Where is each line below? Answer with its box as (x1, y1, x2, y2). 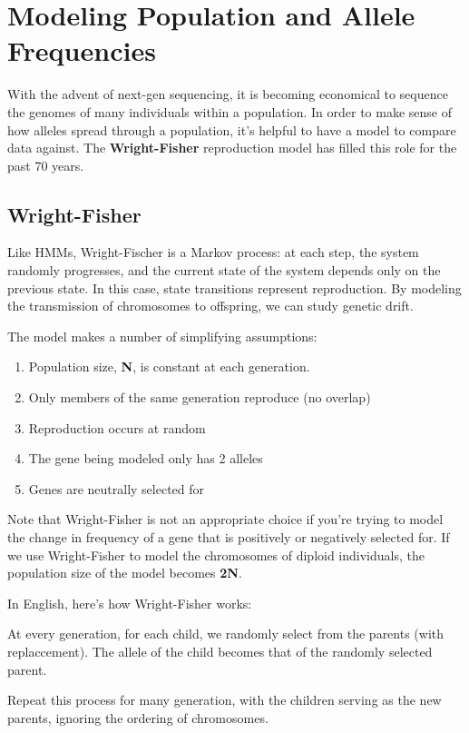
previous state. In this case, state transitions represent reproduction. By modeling (7, 278, 462, 297)
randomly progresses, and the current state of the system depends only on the (7, 261, 441, 280)
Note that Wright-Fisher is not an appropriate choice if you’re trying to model (7, 510, 444, 529)
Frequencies (7, 32, 156, 69)
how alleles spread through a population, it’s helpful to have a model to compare (7, 120, 456, 139)
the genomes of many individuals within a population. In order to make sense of (7, 102, 453, 121)
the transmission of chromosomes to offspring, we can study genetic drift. (7, 296, 414, 315)
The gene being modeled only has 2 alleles (28, 449, 263, 468)
